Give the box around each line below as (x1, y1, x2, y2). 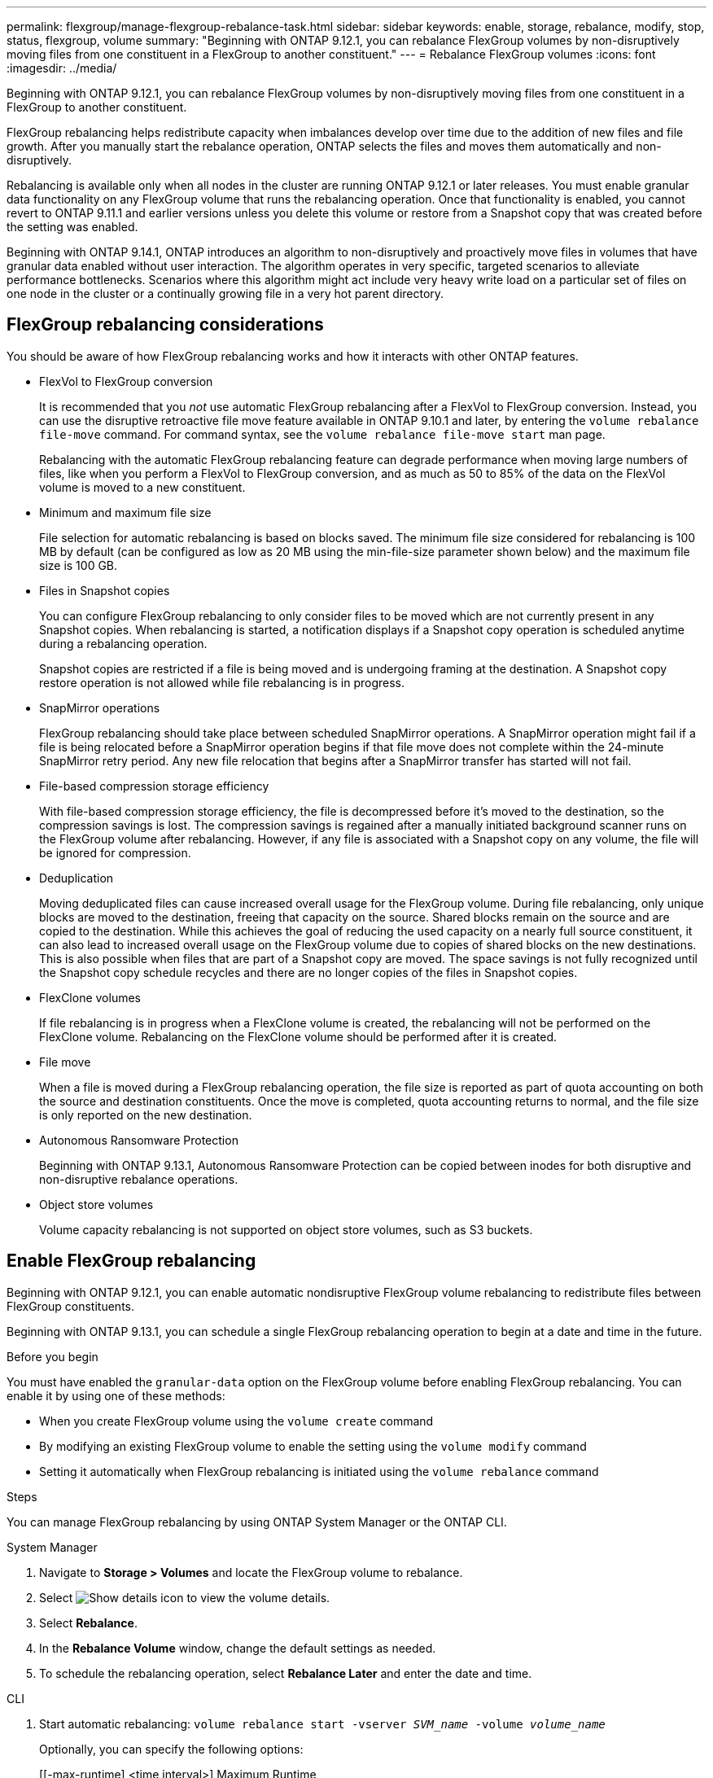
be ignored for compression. (39, 845, 191, 860)
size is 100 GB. (39, 558, 118, 572)
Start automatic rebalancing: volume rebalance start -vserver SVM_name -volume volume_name (39, 1716, 606, 1731)
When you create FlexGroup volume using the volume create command (39, 1413, 434, 1428)
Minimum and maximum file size (39, 505, 212, 519)
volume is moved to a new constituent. (39, 480, 246, 494)
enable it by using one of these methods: (7, 1388, 225, 1403)
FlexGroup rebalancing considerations (7, 314, 324, 335)
